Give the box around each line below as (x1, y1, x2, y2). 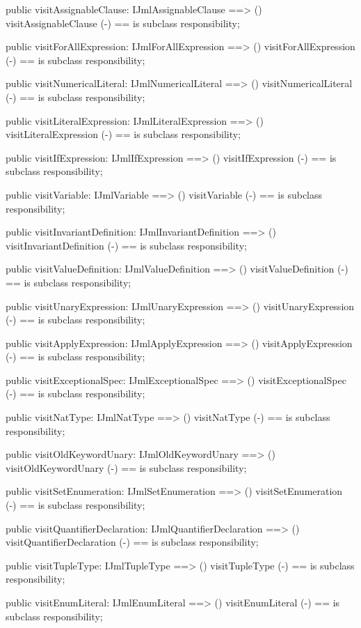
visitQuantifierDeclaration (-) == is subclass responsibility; (6, 535, 259, 549)
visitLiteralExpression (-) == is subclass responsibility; (6, 127, 241, 141)
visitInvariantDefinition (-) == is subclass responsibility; (6, 238, 247, 252)
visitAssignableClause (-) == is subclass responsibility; (6, 15, 240, 30)
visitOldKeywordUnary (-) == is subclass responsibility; (6, 460, 247, 475)
